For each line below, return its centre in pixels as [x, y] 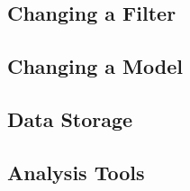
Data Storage [70, 118]
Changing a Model [95, 66]
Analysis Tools [76, 172]
